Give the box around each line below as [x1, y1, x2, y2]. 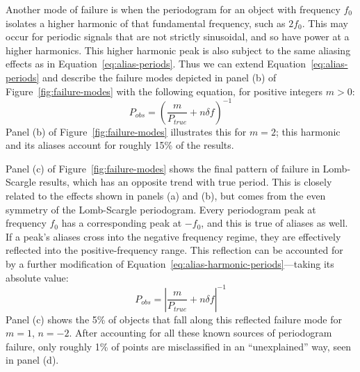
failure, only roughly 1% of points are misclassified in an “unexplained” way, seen [6, 339, 352, 353]
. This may [302, 15, 348, 30]
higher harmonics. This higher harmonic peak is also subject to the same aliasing [6, 42, 351, 57]
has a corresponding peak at [61, 216, 182, 230]
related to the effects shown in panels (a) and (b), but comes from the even [6, 188, 326, 203]
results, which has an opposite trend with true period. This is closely [39, 175, 332, 189]
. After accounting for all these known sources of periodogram [69, 325, 332, 340]
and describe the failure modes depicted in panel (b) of [42, 70, 277, 84]
